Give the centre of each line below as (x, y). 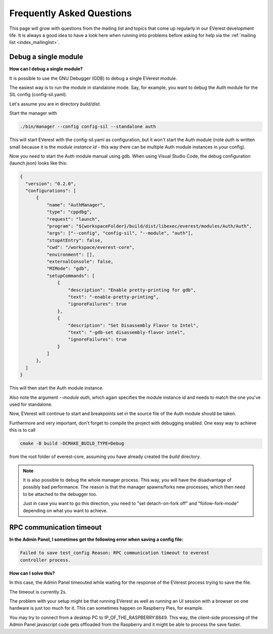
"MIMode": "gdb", (68, 269)
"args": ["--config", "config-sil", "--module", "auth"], (120, 233)
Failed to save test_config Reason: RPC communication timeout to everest (115, 553)
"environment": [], (71, 255)
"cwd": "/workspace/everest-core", (90, 247)
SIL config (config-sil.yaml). (38, 95)
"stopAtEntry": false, (75, 240)
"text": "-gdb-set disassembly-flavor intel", (127, 332)
